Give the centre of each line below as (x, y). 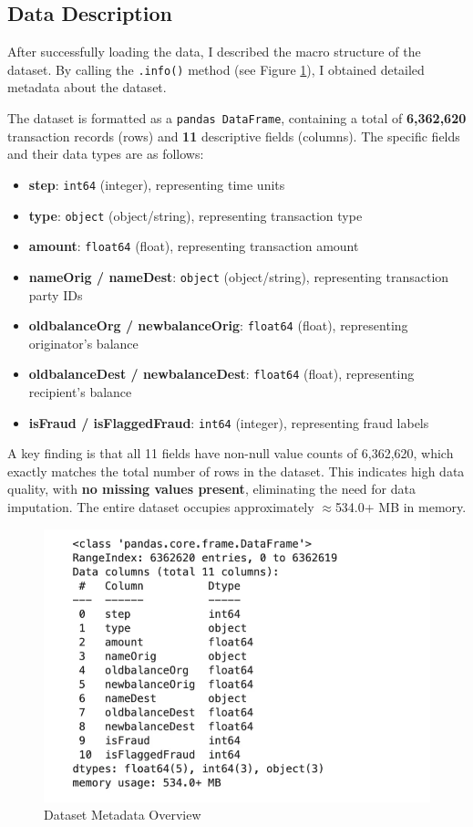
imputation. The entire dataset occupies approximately (161, 507)
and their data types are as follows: (106, 154)
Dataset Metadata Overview (123, 815)
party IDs (56, 294)
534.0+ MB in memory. (401, 507)
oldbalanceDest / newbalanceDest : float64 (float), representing (221, 374)
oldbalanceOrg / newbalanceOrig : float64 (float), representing (218, 325)
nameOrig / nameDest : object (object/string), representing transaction (239, 276)
